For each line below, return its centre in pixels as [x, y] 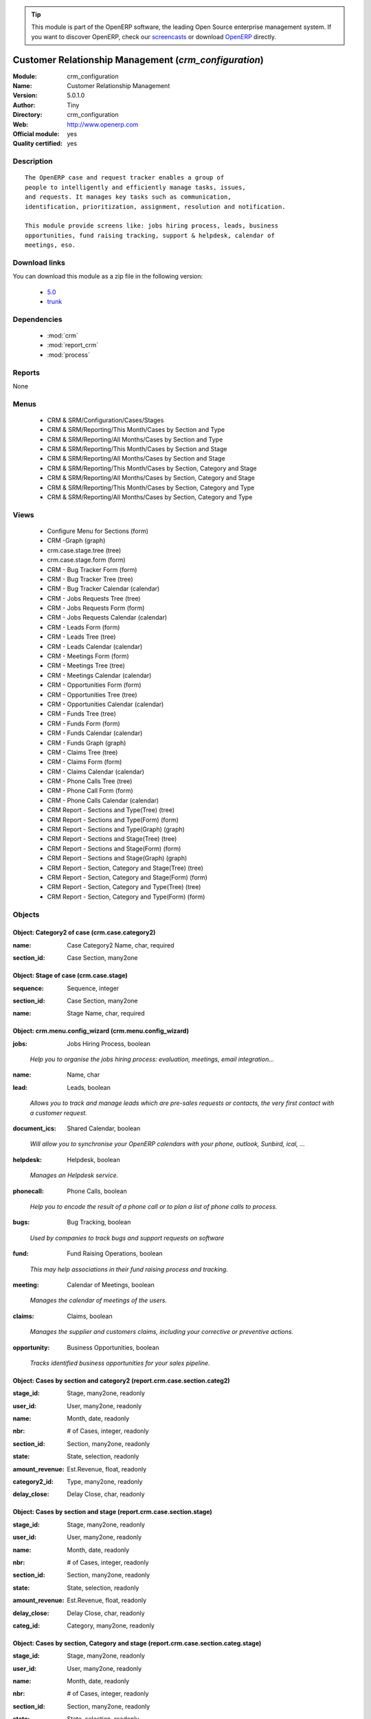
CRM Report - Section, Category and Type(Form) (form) [126, 897]
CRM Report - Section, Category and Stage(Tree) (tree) [125, 868]
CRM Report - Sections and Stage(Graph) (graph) [117, 858]
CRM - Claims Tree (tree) [82, 752]
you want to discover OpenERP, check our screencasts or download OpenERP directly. [154, 36]
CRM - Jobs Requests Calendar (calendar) [107, 617]
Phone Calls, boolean [97, 1191]
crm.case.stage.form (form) [87, 560]
